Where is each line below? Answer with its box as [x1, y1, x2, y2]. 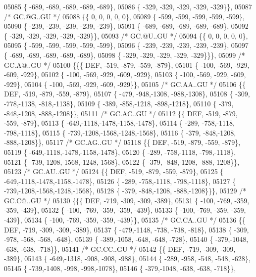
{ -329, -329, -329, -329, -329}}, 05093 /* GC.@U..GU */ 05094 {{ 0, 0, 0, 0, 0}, [4, 30, 248, 41]
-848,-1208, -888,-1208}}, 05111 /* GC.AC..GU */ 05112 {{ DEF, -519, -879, [4, 108, 238, 118]
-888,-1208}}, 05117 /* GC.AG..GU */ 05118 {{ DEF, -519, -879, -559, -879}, [4, 137, 241, 147]
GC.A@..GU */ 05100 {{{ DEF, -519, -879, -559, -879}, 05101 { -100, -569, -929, [4, 59, 250, 70]
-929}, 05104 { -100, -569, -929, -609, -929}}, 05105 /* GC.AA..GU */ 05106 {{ [4, 79, 246, 89]
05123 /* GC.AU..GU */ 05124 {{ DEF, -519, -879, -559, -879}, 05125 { [4, 166, 224, 177]
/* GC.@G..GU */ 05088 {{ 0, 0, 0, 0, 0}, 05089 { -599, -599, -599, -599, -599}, [4, 11, 245, 21]
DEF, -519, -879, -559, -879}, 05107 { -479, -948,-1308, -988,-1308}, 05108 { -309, [4, 89, 250, 99]
